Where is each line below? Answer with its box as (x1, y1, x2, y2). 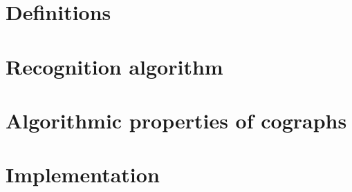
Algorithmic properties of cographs (6, 106, 347, 134)
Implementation (6, 160, 160, 189)
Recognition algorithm (6, 52, 223, 80)
